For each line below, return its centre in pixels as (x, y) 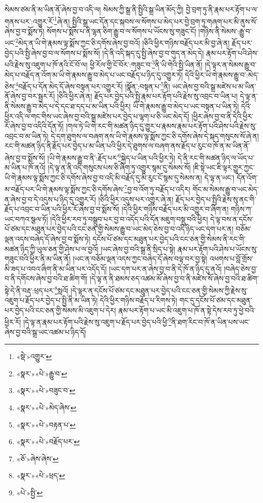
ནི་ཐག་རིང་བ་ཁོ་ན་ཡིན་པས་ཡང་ (211, 322)
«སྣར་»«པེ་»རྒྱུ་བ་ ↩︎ (42, 373)
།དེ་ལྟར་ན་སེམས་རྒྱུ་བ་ (230, 64)
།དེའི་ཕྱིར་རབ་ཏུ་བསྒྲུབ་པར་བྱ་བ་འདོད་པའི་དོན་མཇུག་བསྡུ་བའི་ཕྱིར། (129, 219)
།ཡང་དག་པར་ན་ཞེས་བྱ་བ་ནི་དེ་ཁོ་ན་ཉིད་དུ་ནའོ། (165, 268)
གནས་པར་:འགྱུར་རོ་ (30, 21)
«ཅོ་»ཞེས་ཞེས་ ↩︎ (37, 458)
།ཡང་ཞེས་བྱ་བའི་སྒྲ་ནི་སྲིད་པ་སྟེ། (138, 248)
